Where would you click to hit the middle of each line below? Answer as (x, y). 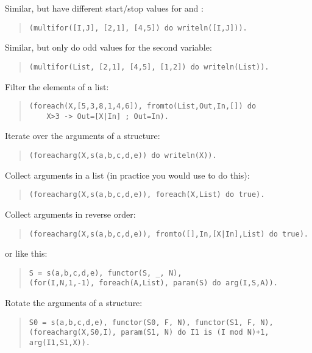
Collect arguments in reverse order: (70, 214)
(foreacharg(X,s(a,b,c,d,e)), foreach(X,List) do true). (147, 195)
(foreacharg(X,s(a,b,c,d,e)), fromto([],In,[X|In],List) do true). (168, 234)
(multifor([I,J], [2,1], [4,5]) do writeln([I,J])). (138, 28)
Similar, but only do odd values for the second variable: (108, 47)
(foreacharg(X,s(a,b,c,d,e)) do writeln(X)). (123, 155)
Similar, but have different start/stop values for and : (104, 8)
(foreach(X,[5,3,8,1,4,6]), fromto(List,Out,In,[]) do (143, 106)
